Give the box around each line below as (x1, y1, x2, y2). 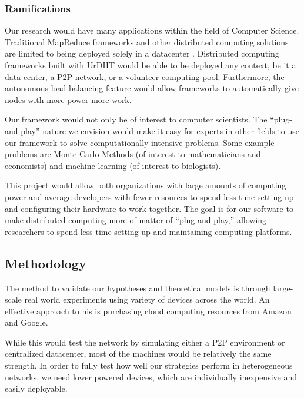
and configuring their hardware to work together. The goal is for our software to (5, 202, 293, 214)
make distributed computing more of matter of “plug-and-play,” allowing (5, 214, 267, 226)
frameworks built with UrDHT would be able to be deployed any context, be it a (5, 59, 296, 71)
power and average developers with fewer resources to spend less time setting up (5, 190, 294, 203)
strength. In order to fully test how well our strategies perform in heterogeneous (5, 359, 293, 372)
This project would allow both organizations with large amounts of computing (5, 179, 286, 191)
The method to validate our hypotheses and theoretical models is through (5, 281, 270, 294)
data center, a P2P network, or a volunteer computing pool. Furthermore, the (5, 70, 285, 82)
